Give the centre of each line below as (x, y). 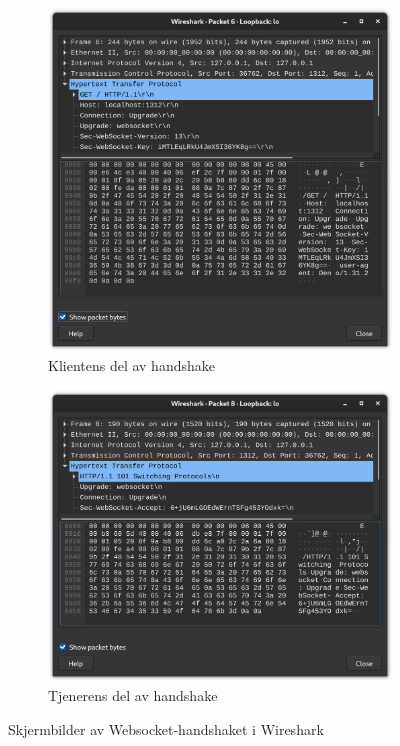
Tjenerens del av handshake (133, 695)
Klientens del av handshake (131, 364)
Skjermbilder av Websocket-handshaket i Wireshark (166, 728)
